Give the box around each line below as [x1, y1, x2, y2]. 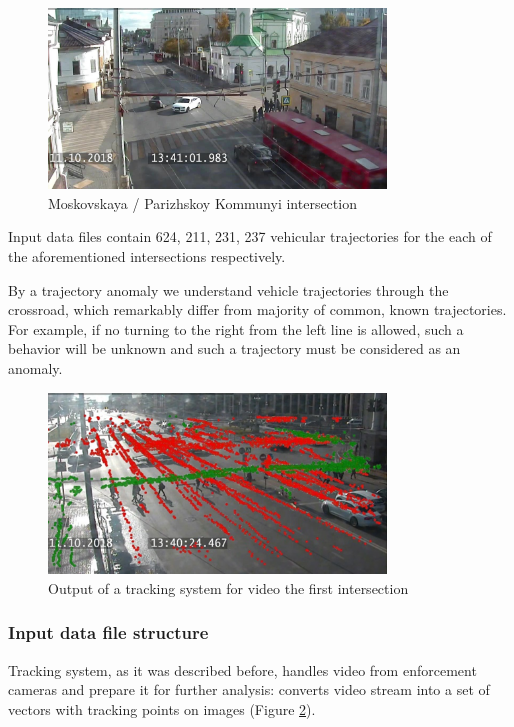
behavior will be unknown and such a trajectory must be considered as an [8, 338, 461, 359]
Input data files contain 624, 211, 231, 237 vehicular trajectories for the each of [8, 226, 492, 247]
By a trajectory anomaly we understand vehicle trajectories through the [8, 279, 449, 300]
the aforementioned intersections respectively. [8, 245, 286, 266]
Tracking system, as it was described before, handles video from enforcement [8, 659, 477, 680]
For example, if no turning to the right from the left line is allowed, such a [8, 318, 464, 339]
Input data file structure [8, 620, 209, 645]
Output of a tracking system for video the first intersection [48, 577, 409, 598]
